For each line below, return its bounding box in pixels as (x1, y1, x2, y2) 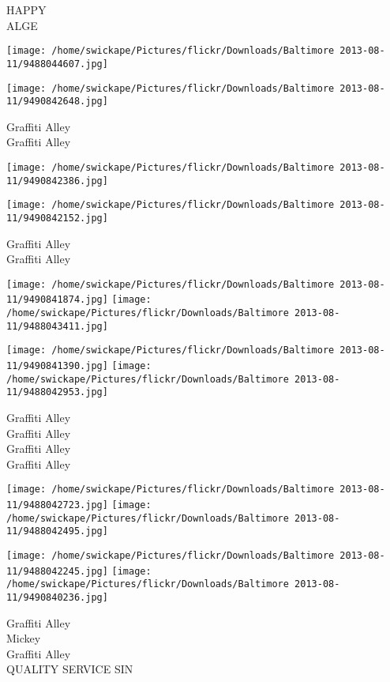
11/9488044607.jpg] (6, 58, 108, 70)
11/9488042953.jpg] (6, 386, 108, 398)
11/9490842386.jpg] (6, 175, 108, 187)
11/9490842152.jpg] (6, 212, 108, 224)
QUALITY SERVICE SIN (6, 661, 133, 677)
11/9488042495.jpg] (6, 526, 108, 537)
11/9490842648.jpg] (6, 96, 108, 107)
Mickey (6, 630, 41, 646)
